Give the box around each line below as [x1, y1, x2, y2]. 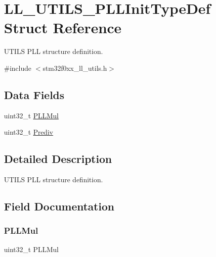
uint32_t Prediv [4, 127, 53, 137]
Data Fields [4, 87, 65, 102]
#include [4, 62, 32, 73]
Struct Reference [4, 17, 122, 38]
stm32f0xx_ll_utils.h [43, 62, 107, 73]
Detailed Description [4, 151, 112, 166]
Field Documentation [4, 199, 115, 214]
